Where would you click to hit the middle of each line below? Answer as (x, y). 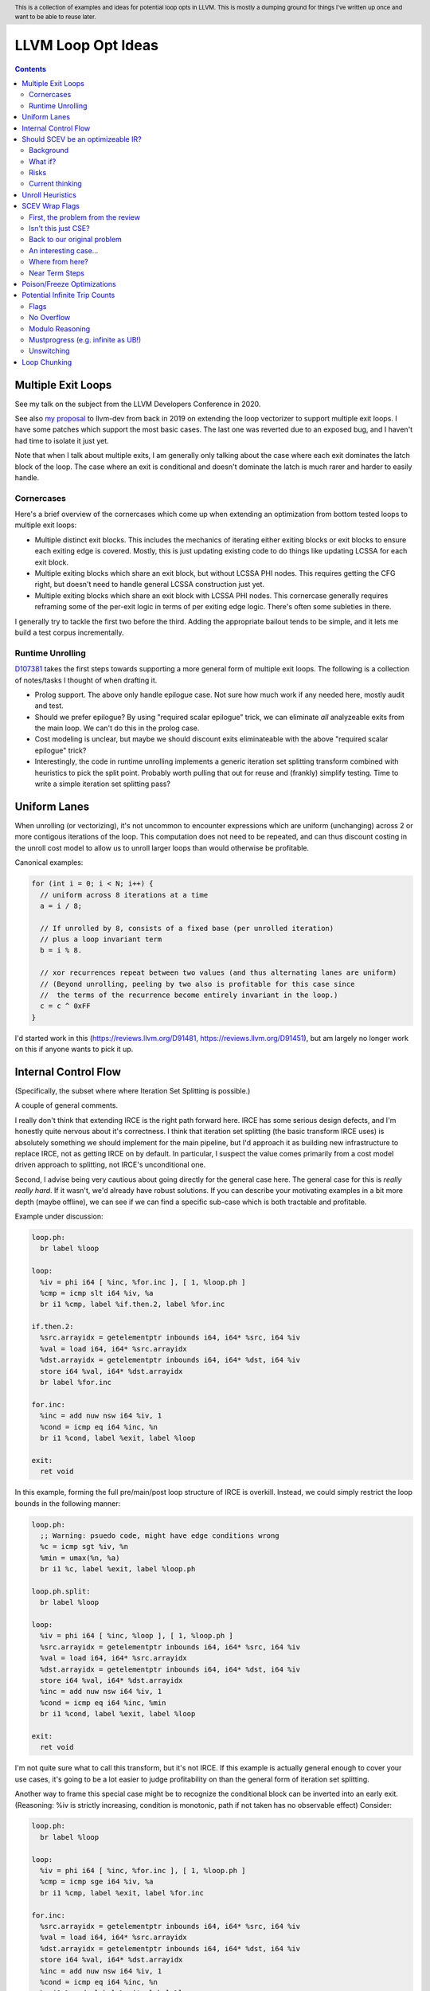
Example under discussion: (59, 1216)
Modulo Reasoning (60, 329)
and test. (49, 706)
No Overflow (50, 318)
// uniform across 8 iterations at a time (124, 895)
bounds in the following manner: (68, 1503)
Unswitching (49, 351)
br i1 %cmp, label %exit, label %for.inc (122, 1893)
